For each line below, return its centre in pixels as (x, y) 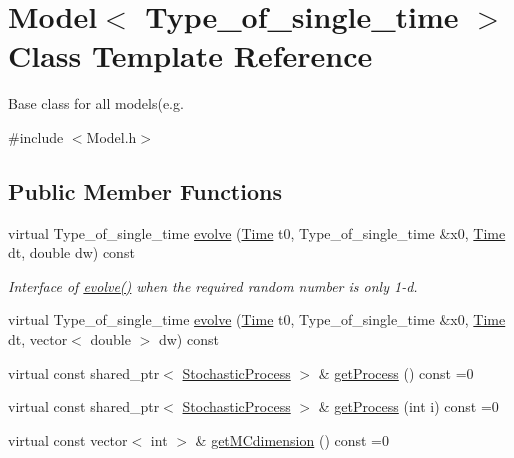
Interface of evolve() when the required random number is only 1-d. (213, 285)
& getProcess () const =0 (396, 372)
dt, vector (38, 339)
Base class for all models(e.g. (96, 103)
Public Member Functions (145, 190)
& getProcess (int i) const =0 (408, 406)
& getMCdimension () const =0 (292, 439)
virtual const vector (68, 439)
